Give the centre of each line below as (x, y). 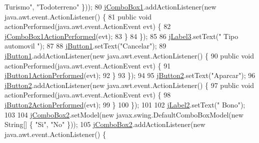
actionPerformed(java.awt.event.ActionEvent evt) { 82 (88, 26)
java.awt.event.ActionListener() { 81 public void (78, 16)
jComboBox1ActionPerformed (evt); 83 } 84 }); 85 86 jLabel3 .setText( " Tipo (121, 36)
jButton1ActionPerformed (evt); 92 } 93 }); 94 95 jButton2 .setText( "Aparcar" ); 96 (130, 75)
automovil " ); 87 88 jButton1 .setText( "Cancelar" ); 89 (85, 46)
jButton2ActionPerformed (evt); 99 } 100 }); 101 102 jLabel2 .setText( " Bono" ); (125, 104)
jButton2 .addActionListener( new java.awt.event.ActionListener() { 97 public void (129, 85)
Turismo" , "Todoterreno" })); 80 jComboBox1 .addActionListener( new (110, 6)
